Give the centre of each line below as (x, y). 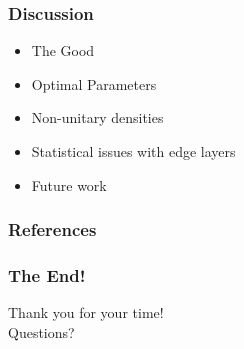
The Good (63, 50)
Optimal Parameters (94, 83)
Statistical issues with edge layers (133, 151)
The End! (47, 274)
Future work (69, 184)
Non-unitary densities (97, 117)
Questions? (41, 331)
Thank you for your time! (86, 312)
